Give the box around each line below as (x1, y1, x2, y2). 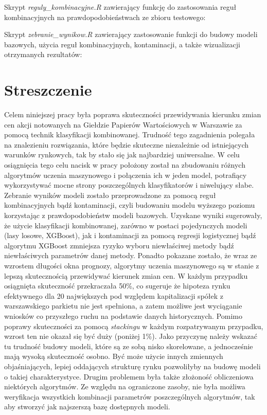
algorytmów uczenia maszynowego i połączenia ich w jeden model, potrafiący (4, 169, 247, 180)
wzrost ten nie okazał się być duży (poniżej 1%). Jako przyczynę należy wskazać (4, 331, 258, 341)
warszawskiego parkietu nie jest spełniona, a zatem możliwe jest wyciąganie (4, 300, 242, 311)
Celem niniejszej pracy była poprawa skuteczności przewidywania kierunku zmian (4, 109, 261, 120)
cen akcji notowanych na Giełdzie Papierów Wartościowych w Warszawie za (4, 119, 242, 130)
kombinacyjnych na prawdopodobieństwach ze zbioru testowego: (4, 11, 206, 22)
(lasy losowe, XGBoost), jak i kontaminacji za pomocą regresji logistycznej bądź (4, 230, 256, 241)
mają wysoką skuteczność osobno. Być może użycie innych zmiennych (4, 351, 223, 362)
